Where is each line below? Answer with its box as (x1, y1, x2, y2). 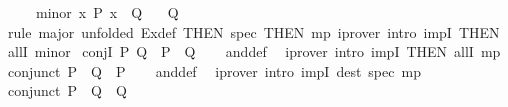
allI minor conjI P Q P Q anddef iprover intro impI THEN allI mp (7, 41, 501, 62)
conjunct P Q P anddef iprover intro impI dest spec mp (7, 60, 421, 81)
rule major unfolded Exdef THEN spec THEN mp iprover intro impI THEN (7, 21, 500, 42)
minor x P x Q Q (35, 2, 179, 22)
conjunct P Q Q (7, 80, 127, 101)
